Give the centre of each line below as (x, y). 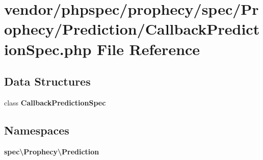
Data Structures (47, 81)
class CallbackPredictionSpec (55, 102)
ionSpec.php (48, 49)
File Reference (149, 49)
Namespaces (37, 130)
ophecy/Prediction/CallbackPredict (132, 29)
